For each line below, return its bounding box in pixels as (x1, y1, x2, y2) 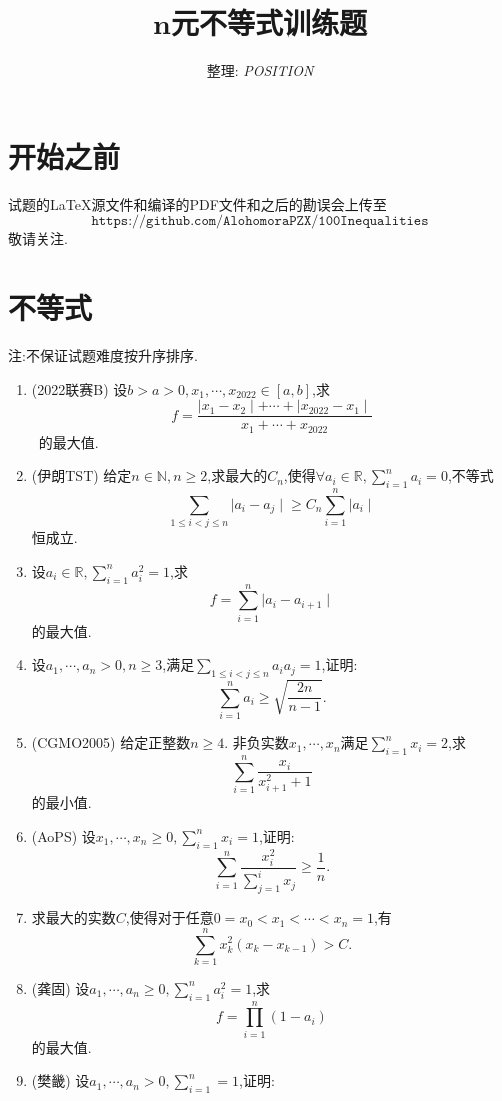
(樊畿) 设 (31, 1070, 90, 1091)
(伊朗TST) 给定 (31, 465, 132, 486)
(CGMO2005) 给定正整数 (31, 732, 191, 753)
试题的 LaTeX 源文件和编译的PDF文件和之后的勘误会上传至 (8, 193, 387, 214)
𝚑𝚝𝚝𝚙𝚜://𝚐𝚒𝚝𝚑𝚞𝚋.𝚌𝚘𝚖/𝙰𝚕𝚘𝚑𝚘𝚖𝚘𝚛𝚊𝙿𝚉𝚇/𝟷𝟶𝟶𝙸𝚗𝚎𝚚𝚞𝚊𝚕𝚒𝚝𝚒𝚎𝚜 (91, 214, 429, 229)
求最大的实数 (31, 907, 116, 928)
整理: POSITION (206, 60, 314, 81)
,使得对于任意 (125, 907, 214, 928)
